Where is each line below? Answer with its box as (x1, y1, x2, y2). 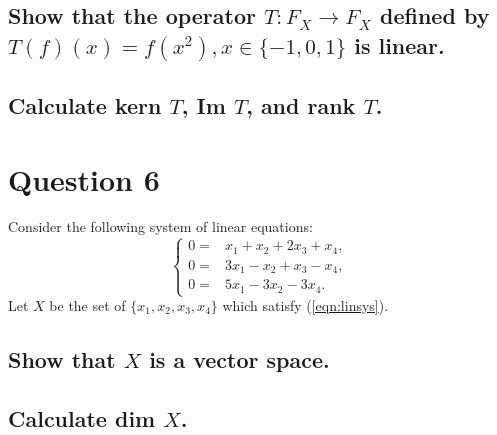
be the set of (49, 295, 126, 315)
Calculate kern (8, 89, 162, 120)
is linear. (354, 29, 445, 60)
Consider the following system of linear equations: (8, 216, 313, 237)
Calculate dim (8, 402, 156, 433)
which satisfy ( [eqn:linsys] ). (222, 295, 389, 315)
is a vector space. (149, 343, 330, 374)
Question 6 (8, 158, 160, 199)
